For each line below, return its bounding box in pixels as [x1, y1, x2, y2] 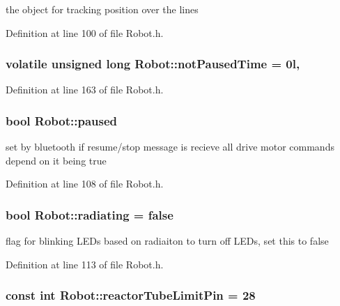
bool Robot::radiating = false [6, 206, 173, 223]
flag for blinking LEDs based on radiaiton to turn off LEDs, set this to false [6, 234, 329, 248]
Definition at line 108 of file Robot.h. [6, 176, 164, 191]
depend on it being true [6, 153, 107, 167]
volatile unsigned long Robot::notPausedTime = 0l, [6, 55, 300, 72]
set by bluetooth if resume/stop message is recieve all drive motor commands [6, 139, 334, 154]
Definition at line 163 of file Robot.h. [6, 82, 164, 97]
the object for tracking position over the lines [6, 2, 199, 16]
